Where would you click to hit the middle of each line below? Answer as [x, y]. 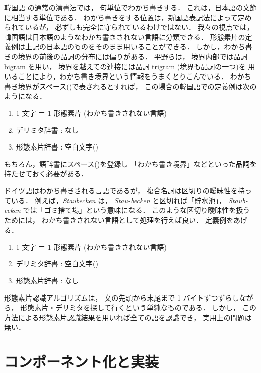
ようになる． [25, 96]
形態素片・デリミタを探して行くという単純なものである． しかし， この [139, 307]
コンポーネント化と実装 [82, 362]
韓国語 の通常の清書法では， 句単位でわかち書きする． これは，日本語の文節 [130, 7]
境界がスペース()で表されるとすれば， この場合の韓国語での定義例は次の [137, 86]
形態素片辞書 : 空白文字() [57, 147]
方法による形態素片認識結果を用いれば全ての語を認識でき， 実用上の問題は [128, 317]
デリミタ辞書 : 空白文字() [57, 264]
